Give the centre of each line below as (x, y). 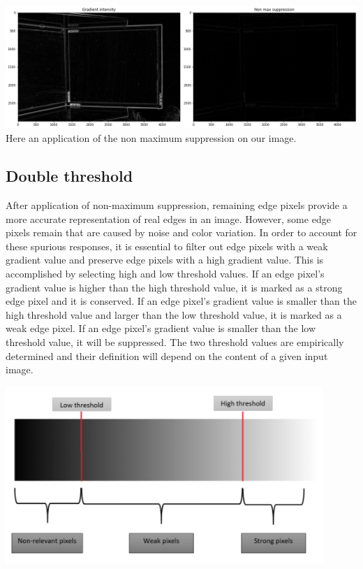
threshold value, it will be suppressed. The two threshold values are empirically (175, 342)
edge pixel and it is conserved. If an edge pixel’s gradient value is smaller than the (181, 301)
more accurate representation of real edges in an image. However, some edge (168, 218)
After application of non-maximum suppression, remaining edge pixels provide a (177, 205)
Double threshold (69, 176)
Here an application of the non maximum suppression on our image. (151, 138)
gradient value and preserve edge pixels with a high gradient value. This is (165, 260)
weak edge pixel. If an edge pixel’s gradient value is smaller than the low (161, 328)
